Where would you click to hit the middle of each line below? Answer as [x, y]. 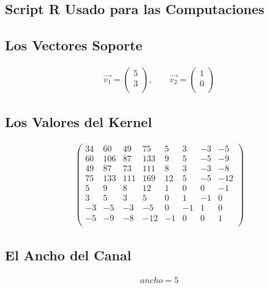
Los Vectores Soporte [74, 45]
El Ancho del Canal [68, 255]
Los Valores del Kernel [78, 122]
